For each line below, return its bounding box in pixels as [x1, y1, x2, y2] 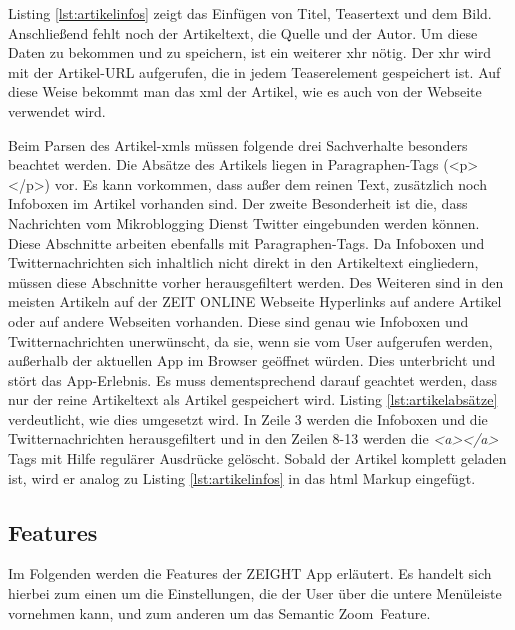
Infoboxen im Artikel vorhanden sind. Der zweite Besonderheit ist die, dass [8, 193, 468, 214]
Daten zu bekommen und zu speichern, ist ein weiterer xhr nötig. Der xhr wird [8, 42, 492, 63]
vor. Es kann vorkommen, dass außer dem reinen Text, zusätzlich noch [54, 173, 487, 194]
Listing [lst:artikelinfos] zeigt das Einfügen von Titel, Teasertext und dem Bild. [8, 3, 492, 23]
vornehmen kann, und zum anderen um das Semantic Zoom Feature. [8, 602, 431, 623]
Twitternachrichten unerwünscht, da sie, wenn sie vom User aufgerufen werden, [8, 330, 493, 351]
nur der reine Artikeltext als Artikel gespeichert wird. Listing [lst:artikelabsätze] [8, 389, 498, 410]
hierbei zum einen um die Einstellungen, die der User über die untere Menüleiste [8, 583, 502, 604]
